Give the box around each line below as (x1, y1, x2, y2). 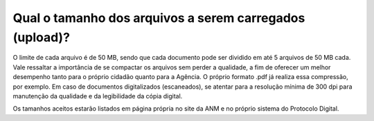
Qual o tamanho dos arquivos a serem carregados (12, 10, 305, 25)
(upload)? (12, 30, 71, 45)
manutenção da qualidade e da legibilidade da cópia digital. (12, 91, 183, 100)
